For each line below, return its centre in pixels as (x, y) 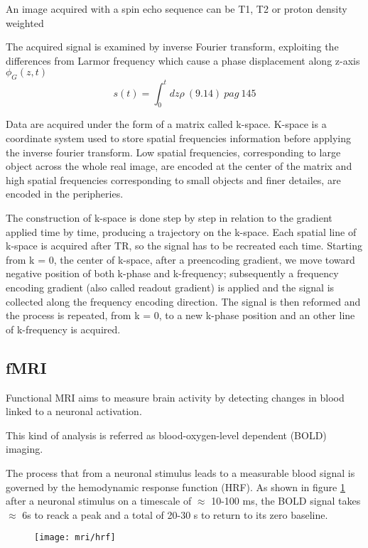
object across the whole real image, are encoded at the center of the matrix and (179, 166)
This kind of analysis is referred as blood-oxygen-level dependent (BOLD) (166, 435)
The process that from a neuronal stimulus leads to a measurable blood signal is (180, 472)
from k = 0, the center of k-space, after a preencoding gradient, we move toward (180, 259)
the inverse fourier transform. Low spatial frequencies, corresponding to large (173, 152)
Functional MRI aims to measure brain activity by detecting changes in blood (175, 397)
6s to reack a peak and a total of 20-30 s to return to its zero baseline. (175, 514)
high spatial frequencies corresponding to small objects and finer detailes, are (173, 179)
